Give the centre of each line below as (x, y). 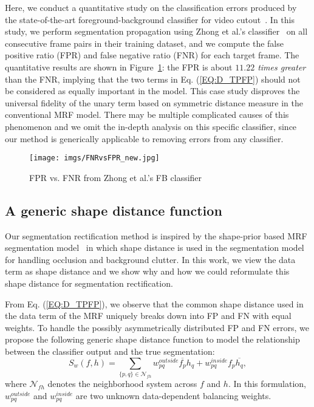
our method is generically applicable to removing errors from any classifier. (144, 138)
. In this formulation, (267, 384)
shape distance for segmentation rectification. (89, 283)
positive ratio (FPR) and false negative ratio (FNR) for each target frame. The (152, 55)
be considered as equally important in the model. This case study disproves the (152, 91)
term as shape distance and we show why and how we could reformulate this (147, 271)
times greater (282, 67)
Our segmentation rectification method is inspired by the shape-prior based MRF (156, 235)
